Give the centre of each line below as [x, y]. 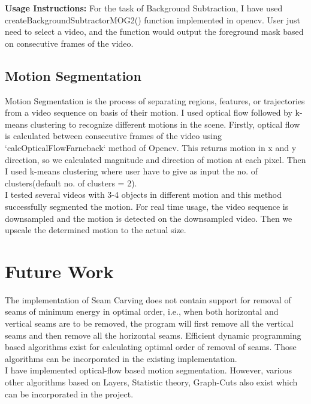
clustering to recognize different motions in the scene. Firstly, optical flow [165, 124]
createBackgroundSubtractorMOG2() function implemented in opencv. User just [153, 19]
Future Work [59, 271]
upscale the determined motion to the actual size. [96, 230]
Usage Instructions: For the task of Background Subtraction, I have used [144, 8]
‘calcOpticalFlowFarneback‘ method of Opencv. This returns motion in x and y [151, 147]
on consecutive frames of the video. [69, 43]
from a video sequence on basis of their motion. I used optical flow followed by [149, 112]
